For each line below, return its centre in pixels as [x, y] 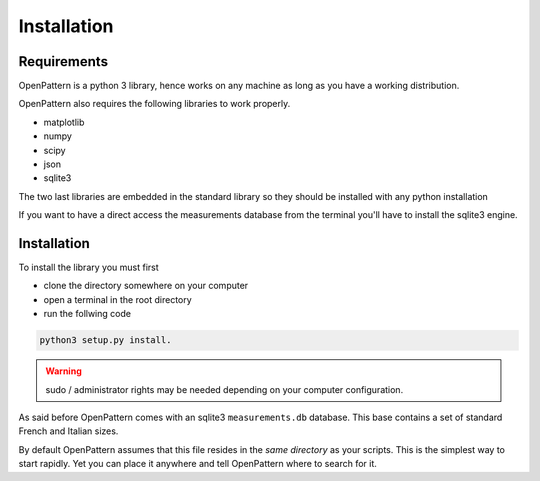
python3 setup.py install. [105, 340]
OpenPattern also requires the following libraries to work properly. [154, 104]
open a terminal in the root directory [117, 299]
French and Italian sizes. [68, 431]
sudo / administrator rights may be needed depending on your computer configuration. [224, 389]
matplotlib [64, 122]
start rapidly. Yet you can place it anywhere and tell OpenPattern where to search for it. [197, 464]
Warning [63, 371]
